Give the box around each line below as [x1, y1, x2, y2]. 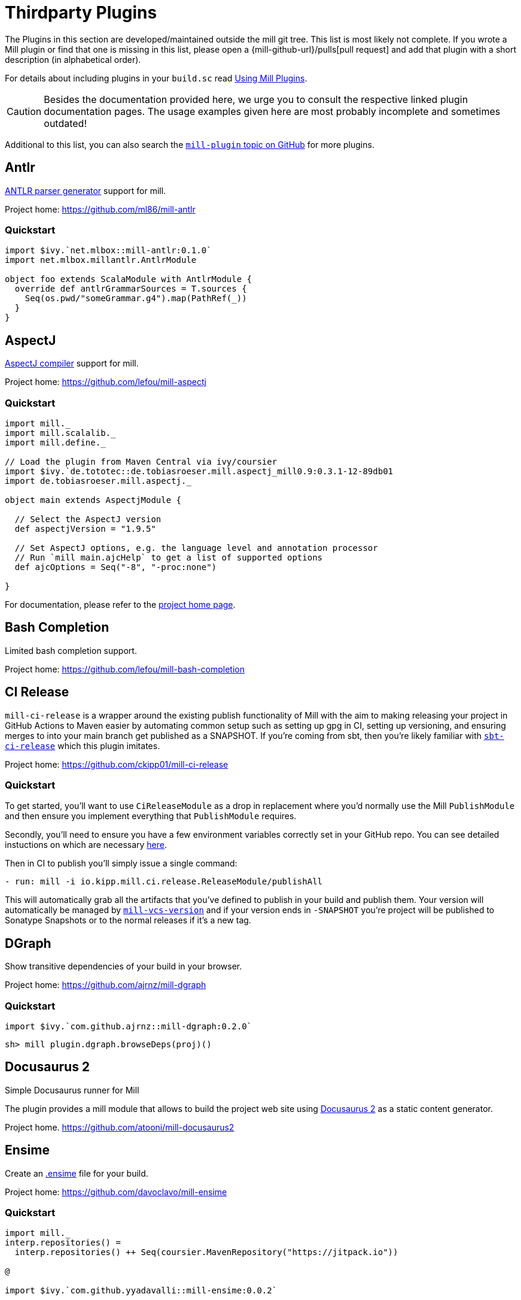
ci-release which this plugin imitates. [5, 740, 160, 751]
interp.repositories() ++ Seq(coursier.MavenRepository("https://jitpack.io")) [14, 1247, 398, 1257]
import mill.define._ [5, 437, 106, 447]
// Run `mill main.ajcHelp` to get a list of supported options [14, 552, 323, 562]
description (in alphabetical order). [5, 54, 141, 65]
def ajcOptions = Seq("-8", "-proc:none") [14, 562, 217, 572]
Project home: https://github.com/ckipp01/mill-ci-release [5, 759, 228, 769]
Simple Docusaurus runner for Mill [5, 1084, 139, 1095]
